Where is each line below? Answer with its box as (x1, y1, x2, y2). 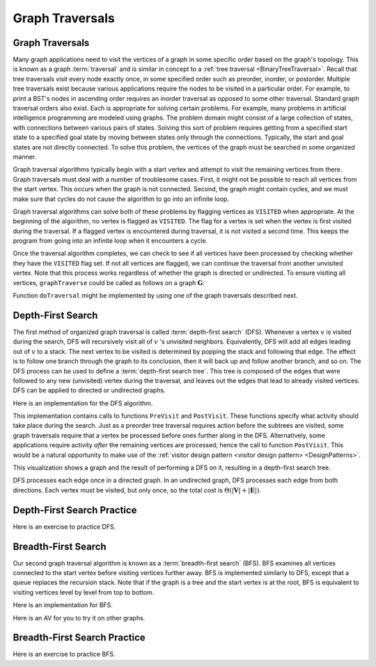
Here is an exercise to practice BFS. (13, 650, 116, 659)
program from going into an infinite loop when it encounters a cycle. (13, 236, 208, 245)
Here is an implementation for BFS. (13, 601, 113, 609)
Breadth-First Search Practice (13, 632, 146, 643)
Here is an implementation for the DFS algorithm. (13, 399, 153, 407)
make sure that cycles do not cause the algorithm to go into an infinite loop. (13, 195, 230, 203)
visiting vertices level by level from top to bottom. (13, 588, 155, 596)
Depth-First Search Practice (13, 504, 137, 516)
